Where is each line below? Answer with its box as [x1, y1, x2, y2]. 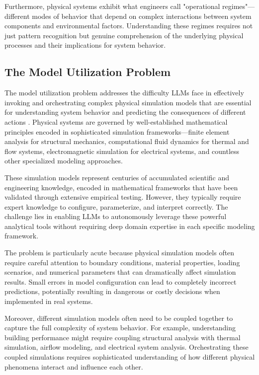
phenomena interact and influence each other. [4, 361, 143, 372]
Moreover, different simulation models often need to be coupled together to [4, 312, 233, 323]
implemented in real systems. [4, 296, 93, 306]
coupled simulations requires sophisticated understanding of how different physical [4, 352, 255, 362]
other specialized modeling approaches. [4, 155, 123, 166]
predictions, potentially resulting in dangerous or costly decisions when [4, 286, 220, 297]
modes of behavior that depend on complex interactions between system [32, 10, 252, 21]
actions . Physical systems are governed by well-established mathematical [4, 116, 228, 127]
